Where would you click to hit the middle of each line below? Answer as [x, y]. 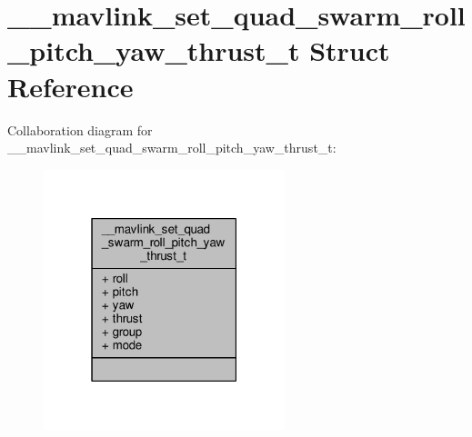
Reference [70, 86]
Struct [350, 50]
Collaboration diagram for [80, 129]
